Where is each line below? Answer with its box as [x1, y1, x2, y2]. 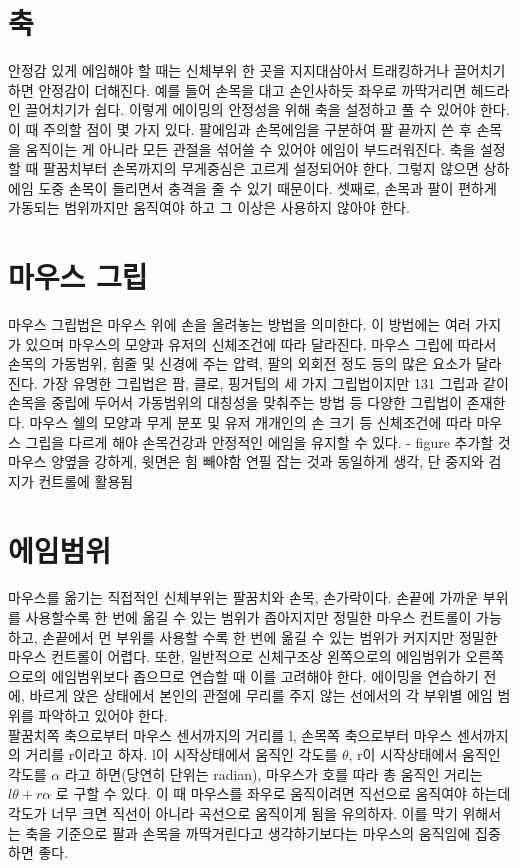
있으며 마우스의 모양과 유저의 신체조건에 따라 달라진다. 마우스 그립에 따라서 [25, 333, 497, 354]
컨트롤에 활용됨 [38, 470, 134, 491]
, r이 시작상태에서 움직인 [348, 744, 501, 765]
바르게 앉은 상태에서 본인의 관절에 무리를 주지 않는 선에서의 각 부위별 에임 [29, 685, 493, 706]
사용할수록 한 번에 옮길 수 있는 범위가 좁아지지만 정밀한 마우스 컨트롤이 [25, 607, 472, 628]
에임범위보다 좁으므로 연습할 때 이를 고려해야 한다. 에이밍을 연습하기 [51, 665, 479, 686]
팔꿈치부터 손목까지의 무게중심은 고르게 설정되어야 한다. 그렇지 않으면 [43, 158, 479, 179]
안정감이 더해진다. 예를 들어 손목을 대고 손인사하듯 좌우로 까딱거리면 [38, 79, 467, 100]
